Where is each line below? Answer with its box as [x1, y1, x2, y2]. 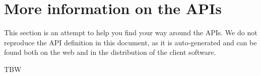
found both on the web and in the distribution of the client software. [4, 47, 216, 57]
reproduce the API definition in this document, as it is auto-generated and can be [4, 37, 257, 47]
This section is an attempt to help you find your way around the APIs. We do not [4, 27, 257, 38]
